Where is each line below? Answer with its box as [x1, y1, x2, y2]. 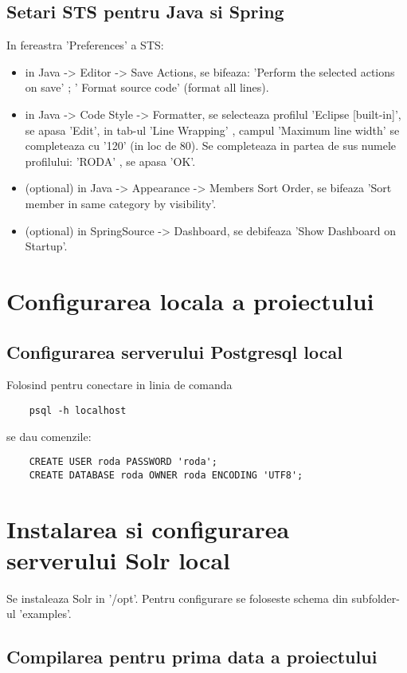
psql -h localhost [29, 404, 127, 416]
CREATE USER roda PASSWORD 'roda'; [29, 456, 217, 468]
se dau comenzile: [6, 427, 92, 444]
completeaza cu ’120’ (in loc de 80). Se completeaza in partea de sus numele [25, 137, 397, 154]
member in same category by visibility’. [25, 195, 217, 211]
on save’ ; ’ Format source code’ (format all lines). [25, 79, 269, 96]
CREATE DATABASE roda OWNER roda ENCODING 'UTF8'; [29, 469, 303, 481]
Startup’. [25, 238, 68, 254]
